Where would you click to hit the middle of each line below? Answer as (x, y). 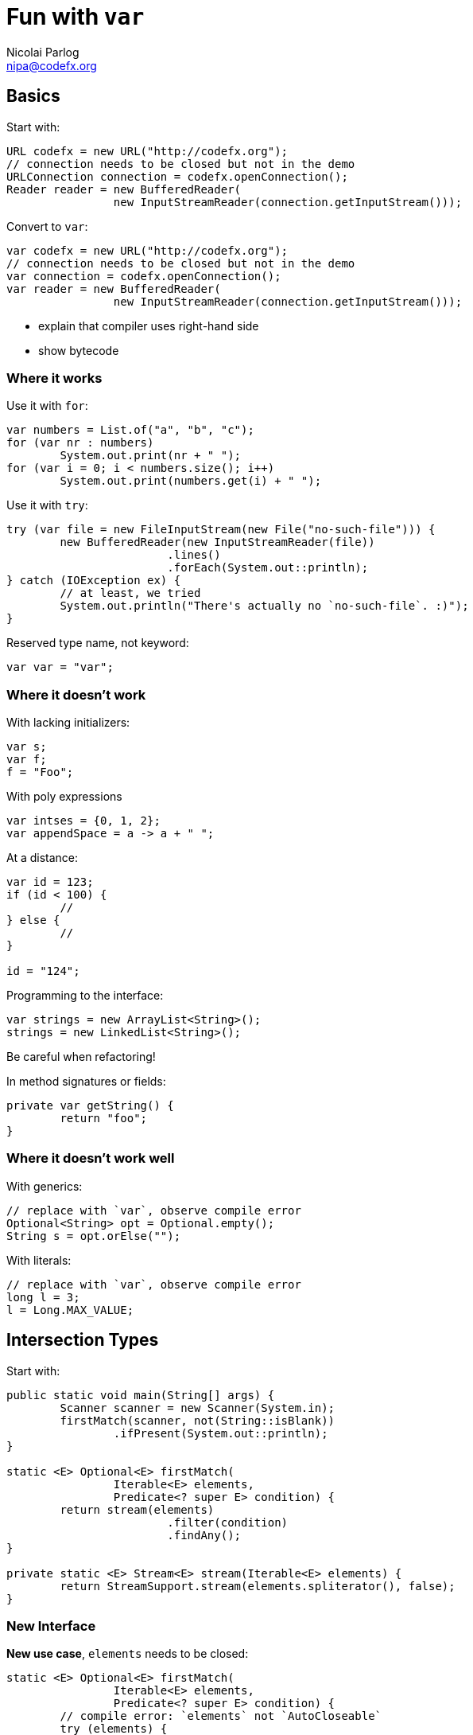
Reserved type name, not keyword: (98, 643)
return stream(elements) (137, 1509)
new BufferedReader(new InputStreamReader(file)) (217, 542)
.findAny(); (204, 1535)
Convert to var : (47, 226)
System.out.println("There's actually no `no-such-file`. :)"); (264, 606)
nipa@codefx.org (52, 65)
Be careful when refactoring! (81, 1057)
